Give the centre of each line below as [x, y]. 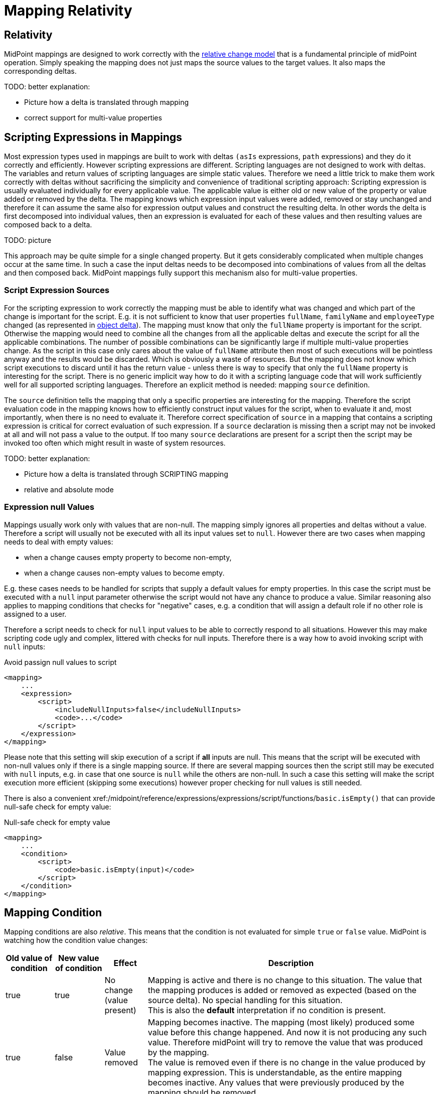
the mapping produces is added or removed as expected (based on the [282, 990]
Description [291, 963]
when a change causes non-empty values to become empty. [124, 573]
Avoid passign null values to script [60, 662]
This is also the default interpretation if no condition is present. [267, 1010]
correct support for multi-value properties [93, 118]
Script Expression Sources [57, 290]
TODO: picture [28, 240]
